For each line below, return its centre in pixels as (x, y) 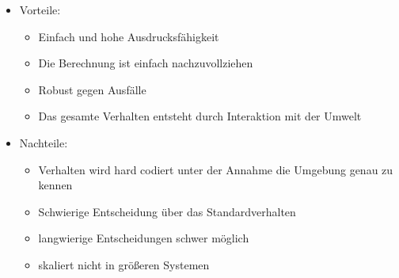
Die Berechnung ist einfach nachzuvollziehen (146, 63)
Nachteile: (44, 142)
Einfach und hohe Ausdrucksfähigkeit (129, 36)
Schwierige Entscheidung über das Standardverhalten (167, 211)
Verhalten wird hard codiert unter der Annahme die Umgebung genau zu (216, 169)
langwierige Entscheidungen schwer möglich (144, 238)
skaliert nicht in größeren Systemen (124, 264)
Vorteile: (40, 10)
